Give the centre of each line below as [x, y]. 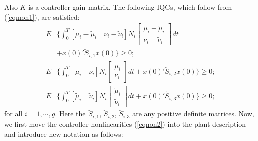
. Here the [70, 114]
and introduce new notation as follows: [64, 134]
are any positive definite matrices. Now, [193, 114]
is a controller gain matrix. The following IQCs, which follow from [130, 7]
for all [13, 114]
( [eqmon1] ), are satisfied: [42, 16]
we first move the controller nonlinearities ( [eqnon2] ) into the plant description [125, 124]
